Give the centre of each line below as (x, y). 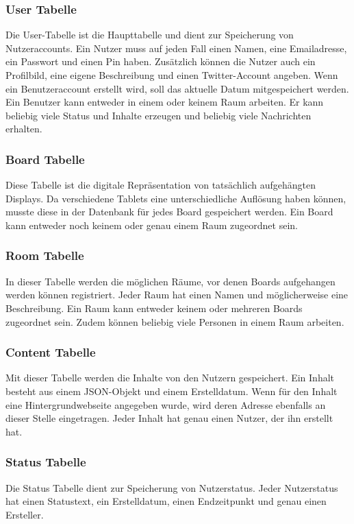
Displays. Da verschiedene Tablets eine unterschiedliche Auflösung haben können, (176, 198)
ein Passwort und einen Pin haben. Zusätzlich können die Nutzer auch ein (161, 61)
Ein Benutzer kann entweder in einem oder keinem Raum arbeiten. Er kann (165, 102)
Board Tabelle (45, 159)
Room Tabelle (45, 255)
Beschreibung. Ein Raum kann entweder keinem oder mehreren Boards (154, 308)
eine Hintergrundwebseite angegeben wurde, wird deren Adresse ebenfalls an (166, 404)
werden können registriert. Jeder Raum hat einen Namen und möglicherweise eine (177, 295)
